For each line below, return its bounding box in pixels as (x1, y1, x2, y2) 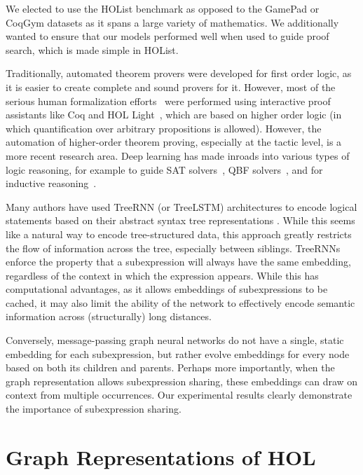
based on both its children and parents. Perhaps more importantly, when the (6, 360, 335, 375)
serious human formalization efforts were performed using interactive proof (6, 93, 331, 108)
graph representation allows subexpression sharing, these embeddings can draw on (6, 373, 358, 388)
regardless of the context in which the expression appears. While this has (6, 268, 319, 282)
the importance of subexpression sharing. (6, 401, 181, 416)
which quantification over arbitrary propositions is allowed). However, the (6, 121, 322, 135)
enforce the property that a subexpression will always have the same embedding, (6, 254, 351, 269)
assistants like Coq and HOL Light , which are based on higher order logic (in (6, 107, 342, 122)
